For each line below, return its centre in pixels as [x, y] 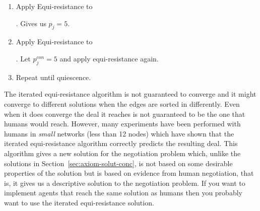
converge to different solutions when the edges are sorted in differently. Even [122, 103]
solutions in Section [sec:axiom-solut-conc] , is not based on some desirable [118, 163]
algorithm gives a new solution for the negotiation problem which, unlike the [122, 153]
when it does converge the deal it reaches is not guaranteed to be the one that [125, 114]
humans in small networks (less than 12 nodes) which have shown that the [119, 133]
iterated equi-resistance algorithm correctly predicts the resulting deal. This [121, 143]
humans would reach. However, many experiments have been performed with [122, 124]
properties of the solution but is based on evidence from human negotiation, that [129, 173]
